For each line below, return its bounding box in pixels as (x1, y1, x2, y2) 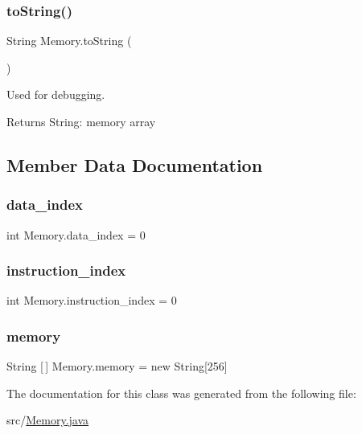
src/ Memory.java (6, 411, 89, 428)
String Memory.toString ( (6, 32, 132, 49)
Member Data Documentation (6, 152, 263, 177)
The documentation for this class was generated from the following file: (6, 384, 356, 401)
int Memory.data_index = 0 (6, 226, 146, 243)
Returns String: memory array (6, 113, 156, 129)
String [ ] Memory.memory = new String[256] (6, 358, 228, 375)
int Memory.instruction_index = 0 (6, 292, 177, 309)
